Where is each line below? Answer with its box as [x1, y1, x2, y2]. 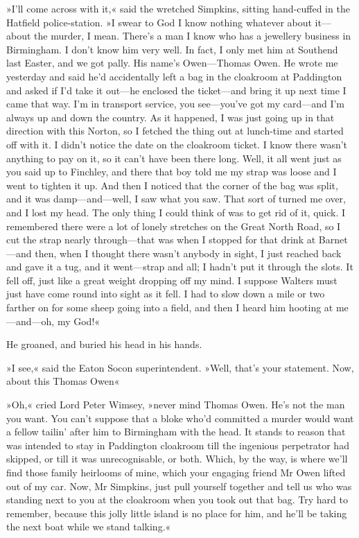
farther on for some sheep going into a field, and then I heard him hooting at [6, 300, 333, 315]
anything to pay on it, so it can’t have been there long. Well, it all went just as [6, 150, 342, 165]
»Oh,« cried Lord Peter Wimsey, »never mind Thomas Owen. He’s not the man [6, 397, 345, 412]
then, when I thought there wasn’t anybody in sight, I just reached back [35, 245, 342, 260]
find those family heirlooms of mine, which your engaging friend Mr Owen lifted [6, 465, 346, 479]
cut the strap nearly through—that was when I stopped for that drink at [6, 232, 316, 247]
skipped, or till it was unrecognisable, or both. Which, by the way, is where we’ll [6, 451, 348, 466]
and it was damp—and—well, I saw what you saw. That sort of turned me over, [6, 191, 346, 206]
